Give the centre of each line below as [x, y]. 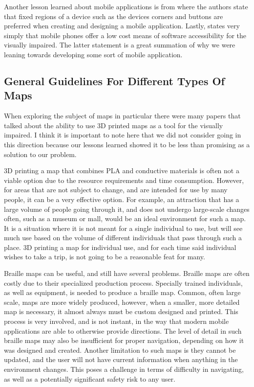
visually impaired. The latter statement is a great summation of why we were [120, 45]
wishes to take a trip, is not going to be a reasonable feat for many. [105, 257]
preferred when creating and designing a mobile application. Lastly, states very [122, 26]
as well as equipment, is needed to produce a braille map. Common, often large [122, 292]
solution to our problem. [40, 154]
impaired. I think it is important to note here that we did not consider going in [123, 135]
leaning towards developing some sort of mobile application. [93, 54]
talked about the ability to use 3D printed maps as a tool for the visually [114, 125]
